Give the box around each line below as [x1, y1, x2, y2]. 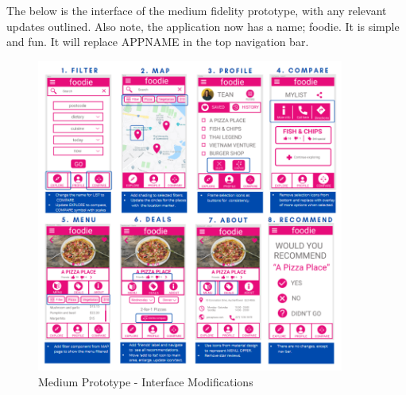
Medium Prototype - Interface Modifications [38, 373, 253, 389]
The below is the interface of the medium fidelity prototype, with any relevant [6, 2, 387, 18]
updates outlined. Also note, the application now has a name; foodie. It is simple [6, 17, 400, 34]
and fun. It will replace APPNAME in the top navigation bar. [6, 33, 309, 50]
